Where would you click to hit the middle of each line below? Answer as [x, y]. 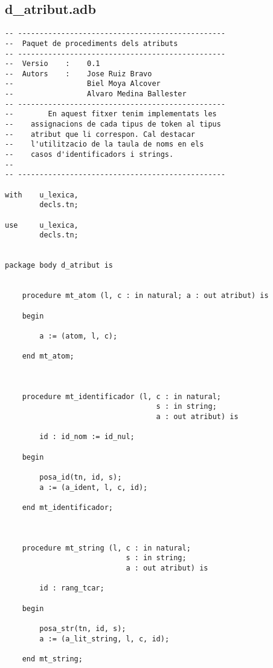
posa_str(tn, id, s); [83, 628]
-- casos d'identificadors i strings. [89, 155]
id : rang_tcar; [72, 588]
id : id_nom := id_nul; [87, 437]
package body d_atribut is [59, 266]
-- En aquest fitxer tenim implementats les [111, 114]
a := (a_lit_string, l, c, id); [104, 639]
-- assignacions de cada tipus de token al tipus [113, 124]
